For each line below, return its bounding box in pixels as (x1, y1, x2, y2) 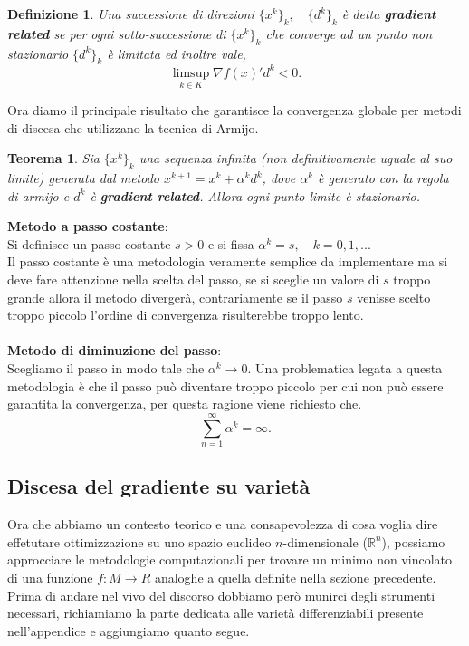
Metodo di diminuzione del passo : (7, 341, 222, 360)
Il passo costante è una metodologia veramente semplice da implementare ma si (7, 252, 448, 271)
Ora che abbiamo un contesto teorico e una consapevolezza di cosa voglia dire (7, 515, 438, 534)
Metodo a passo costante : (7, 217, 168, 236)
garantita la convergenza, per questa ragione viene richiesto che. (7, 394, 362, 413)
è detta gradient (341, 5, 436, 23)
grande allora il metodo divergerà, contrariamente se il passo (7, 287, 343, 306)
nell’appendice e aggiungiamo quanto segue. (7, 621, 250, 640)
